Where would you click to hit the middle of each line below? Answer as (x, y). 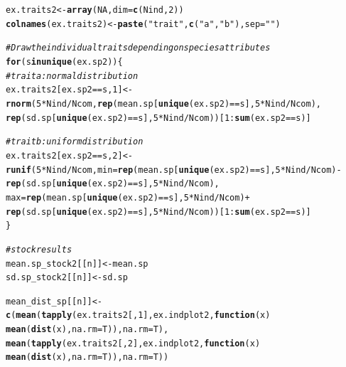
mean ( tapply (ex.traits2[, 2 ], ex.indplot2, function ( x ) (133, 343)
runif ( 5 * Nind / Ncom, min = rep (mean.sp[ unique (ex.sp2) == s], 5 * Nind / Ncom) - (174, 170)
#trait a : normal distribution (72, 76)
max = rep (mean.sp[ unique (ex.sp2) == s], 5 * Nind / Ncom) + (128, 197)
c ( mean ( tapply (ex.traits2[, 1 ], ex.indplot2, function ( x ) (138, 315)
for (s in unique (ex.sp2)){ (64, 62)
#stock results (39, 249)
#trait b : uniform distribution (75, 142)
